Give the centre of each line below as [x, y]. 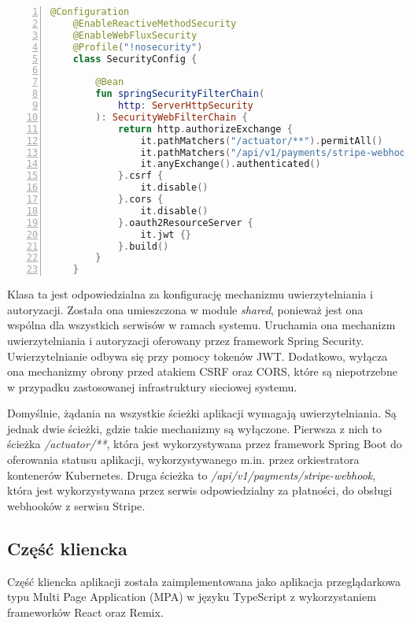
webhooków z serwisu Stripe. [76, 505]
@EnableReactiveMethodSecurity [155, 23]
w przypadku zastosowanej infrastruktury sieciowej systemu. [152, 386]
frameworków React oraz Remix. [85, 612]
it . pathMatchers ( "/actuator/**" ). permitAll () [262, 141]
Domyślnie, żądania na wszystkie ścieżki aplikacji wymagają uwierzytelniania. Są [202, 413]
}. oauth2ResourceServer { [185, 222]
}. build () [143, 246]
